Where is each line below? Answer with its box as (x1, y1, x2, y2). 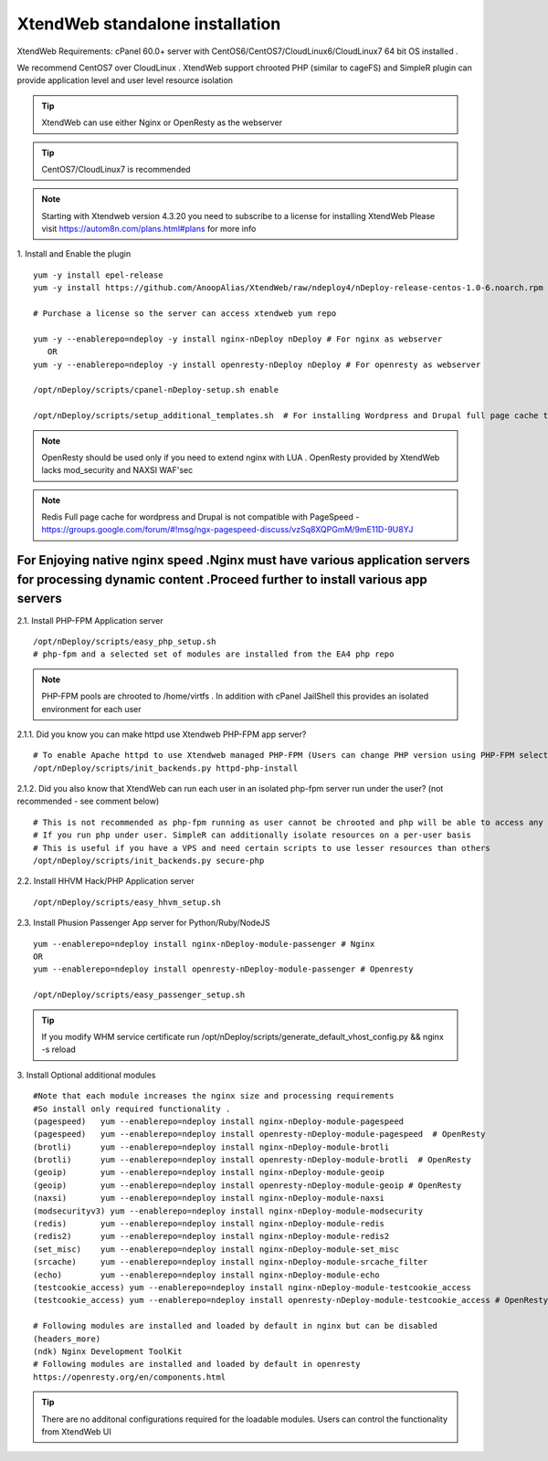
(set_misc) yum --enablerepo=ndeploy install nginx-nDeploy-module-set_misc (33, 1244, 399, 1255)
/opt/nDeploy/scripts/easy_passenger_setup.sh (33, 990, 246, 1000)
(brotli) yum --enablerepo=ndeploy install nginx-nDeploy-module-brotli (33, 1141, 390, 1152)
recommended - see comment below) (16, 795, 160, 807)
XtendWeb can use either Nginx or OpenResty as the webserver (41, 117, 283, 128)
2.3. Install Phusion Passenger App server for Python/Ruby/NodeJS (16, 918, 271, 929)
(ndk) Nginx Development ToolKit (33, 1346, 183, 1356)
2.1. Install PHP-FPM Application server (16, 615, 163, 625)
